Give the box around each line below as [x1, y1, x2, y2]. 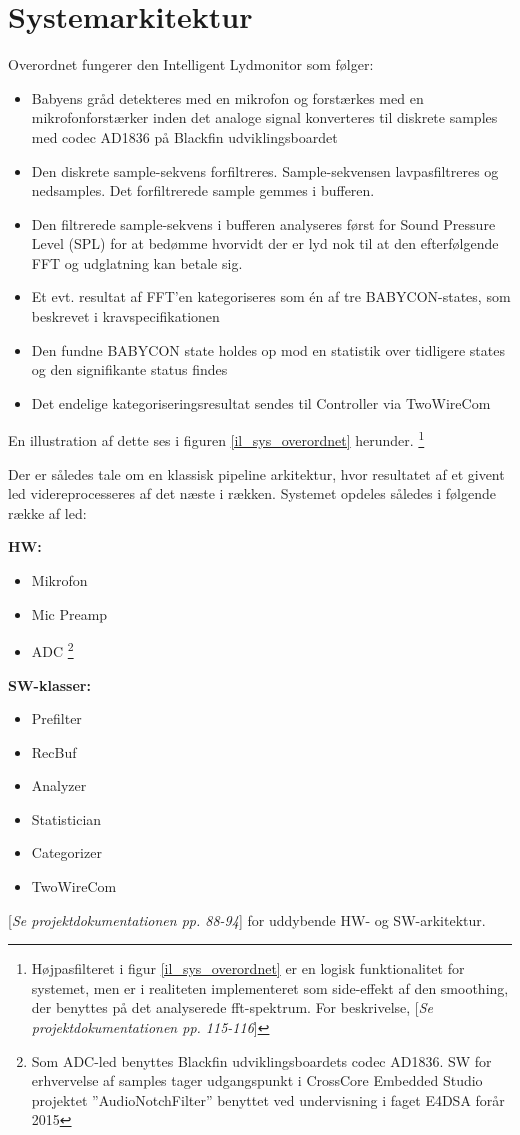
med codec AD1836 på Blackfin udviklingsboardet [31, 126, 338, 147]
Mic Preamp [31, 603, 108, 624]
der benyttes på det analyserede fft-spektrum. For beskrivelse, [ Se [31, 997, 434, 1018]
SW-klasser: [8, 674, 91, 695]
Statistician [31, 808, 102, 829]
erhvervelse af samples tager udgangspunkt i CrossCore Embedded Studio [31, 1070, 483, 1091]
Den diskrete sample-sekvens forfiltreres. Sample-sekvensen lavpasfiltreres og [31, 160, 499, 181]
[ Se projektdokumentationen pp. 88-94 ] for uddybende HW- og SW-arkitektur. [8, 909, 486, 930]
